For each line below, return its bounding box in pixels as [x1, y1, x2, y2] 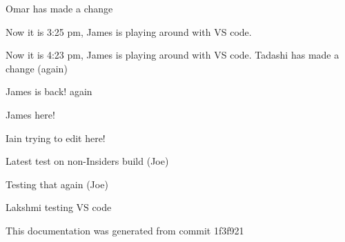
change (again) [6, 61, 68, 75]
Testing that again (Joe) [6, 177, 108, 191]
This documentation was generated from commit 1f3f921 [6, 223, 244, 237]
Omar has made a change [6, 1, 113, 15]
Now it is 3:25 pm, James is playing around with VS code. [6, 24, 252, 39]
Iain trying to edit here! [6, 130, 106, 145]
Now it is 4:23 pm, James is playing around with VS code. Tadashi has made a [6, 48, 339, 62]
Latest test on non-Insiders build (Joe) [6, 154, 169, 168]
